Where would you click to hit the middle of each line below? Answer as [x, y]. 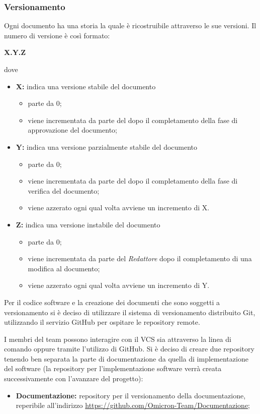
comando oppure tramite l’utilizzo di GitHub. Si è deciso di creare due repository [129, 349]
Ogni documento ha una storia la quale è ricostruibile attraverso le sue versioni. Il [130, 25]
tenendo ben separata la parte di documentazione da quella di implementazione [126, 358]
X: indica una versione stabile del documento [86, 86]
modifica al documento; [64, 268]
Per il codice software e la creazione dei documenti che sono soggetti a [112, 302]
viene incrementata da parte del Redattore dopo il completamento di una [140, 258]
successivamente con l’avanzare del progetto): [74, 378]
